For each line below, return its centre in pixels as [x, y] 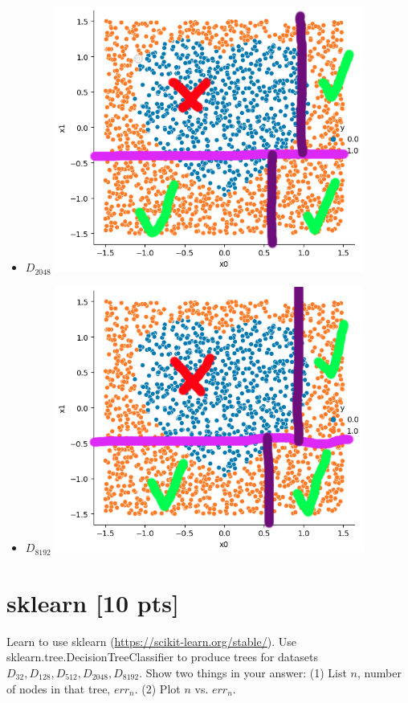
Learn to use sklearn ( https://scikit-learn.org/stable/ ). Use [151, 641]
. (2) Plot [157, 688]
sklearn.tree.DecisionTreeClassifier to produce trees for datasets [162, 657]
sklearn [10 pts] [93, 602]
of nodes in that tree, [59, 688]
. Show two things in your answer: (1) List [243, 672]
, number [379, 672]
